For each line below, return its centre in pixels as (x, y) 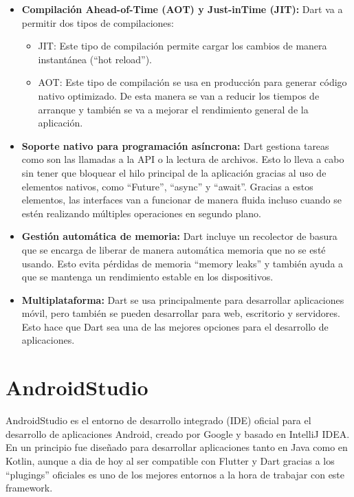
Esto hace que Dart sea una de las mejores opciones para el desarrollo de (175, 326)
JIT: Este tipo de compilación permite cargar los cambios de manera (182, 46)
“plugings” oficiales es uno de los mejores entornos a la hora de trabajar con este (175, 474)
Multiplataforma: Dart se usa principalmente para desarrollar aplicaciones (183, 299)
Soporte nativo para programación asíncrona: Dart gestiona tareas (175, 145)
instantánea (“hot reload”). (95, 59)
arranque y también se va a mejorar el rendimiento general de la (173, 109)
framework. (29, 488)
